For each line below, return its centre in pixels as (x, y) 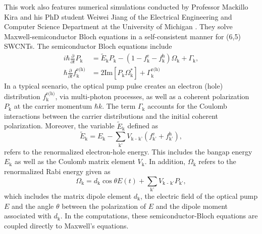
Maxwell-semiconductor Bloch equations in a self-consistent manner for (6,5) (122, 36)
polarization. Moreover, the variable (59, 126)
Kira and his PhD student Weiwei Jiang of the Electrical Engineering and (118, 16)
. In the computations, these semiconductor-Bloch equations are (159, 216)
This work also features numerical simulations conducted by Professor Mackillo (126, 7)
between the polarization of (104, 206)
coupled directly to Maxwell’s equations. (66, 225)
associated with (28, 216)
